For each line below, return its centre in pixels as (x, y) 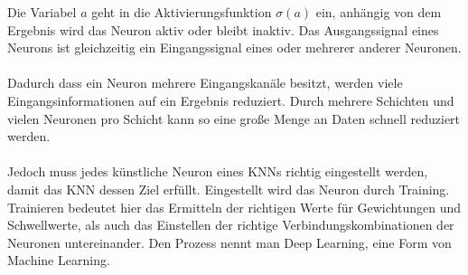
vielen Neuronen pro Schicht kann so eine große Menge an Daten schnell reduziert (234, 118)
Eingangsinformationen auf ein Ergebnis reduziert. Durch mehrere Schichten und (231, 100)
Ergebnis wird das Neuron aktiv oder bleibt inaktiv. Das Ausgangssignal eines (223, 29)
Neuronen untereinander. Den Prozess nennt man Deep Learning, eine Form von (229, 242)
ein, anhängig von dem (379, 12)
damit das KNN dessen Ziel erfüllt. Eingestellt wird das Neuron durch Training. (229, 189)
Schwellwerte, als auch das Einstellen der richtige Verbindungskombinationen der (231, 225)
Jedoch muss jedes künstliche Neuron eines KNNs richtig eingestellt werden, (218, 171)
